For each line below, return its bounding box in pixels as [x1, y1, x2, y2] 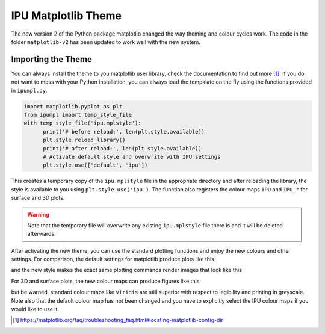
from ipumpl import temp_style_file [23, 111, 132, 118]
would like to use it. [11, 306, 60, 313]
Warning [27, 211, 49, 218]
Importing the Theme [11, 54, 93, 64]
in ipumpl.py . [11, 87, 48, 94]
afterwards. [27, 230, 56, 238]
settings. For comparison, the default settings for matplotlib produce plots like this [11, 256, 215, 263]
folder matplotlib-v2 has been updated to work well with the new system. [11, 38, 201, 45]
